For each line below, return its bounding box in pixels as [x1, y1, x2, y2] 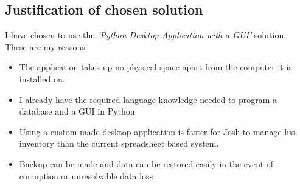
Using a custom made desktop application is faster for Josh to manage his [19, 125, 295, 138]
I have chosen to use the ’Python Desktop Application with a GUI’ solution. [5, 28, 287, 41]
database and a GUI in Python [19, 105, 135, 118]
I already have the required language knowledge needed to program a [19, 93, 277, 105]
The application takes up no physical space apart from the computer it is [19, 61, 292, 73]
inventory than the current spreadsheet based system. [19, 137, 219, 150]
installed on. [19, 72, 65, 85]
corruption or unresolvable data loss [19, 169, 153, 182]
